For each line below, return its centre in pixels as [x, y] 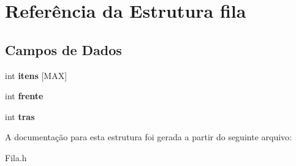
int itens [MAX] [36, 75]
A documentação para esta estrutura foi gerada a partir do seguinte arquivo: [148, 137]
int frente [24, 96]
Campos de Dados [63, 49]
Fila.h [16, 157]
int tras [20, 116]
